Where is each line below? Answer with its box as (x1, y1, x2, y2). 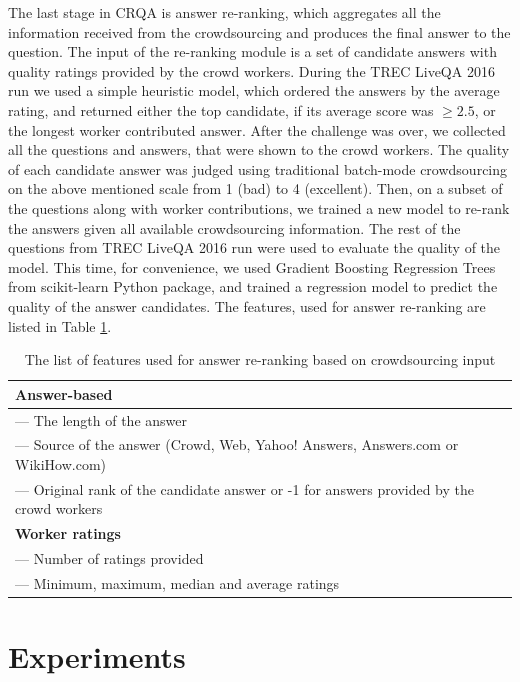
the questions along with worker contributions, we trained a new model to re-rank (8, 197, 510, 218)
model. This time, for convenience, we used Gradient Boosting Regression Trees (8, 256, 496, 277)
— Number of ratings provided (15, 548, 204, 569)
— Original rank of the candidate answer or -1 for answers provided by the (15, 478, 475, 499)
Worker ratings (15, 523, 121, 544)
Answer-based (15, 383, 113, 404)
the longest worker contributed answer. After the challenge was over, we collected (8, 119, 506, 140)
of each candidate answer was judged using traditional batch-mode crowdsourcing (8, 158, 508, 179)
